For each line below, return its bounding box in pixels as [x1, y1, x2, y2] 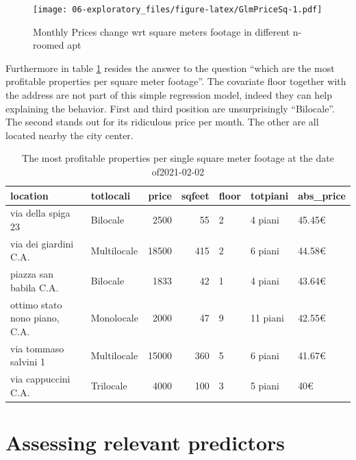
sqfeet [181, 188, 209, 202]
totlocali [90, 188, 131, 202]
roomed [33, 38, 64, 52]
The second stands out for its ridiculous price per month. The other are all [5, 114, 319, 129]
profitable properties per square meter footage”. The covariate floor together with [5, 74, 346, 88]
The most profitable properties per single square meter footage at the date [22, 151, 334, 165]
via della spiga [10, 206, 71, 220]
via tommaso [10, 341, 64, 355]
